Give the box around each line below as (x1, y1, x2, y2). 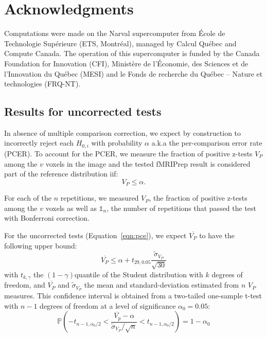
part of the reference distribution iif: (4, 168, 118, 179)
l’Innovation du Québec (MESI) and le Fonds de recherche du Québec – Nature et (4, 68, 263, 79)
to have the (199, 229, 235, 240)
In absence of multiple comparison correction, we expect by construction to (4, 127, 241, 138)
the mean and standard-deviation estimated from (84, 279, 239, 290)
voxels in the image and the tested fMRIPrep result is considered (45, 158, 251, 169)
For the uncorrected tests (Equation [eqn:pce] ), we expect (4, 229, 187, 240)
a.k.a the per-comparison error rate (151, 137, 262, 148)
